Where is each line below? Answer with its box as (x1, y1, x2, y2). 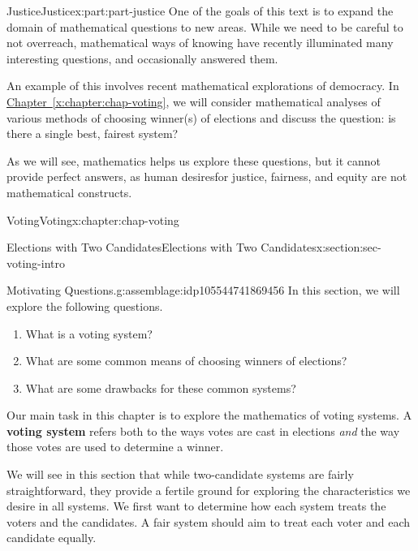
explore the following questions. (6, 297, 163, 314)
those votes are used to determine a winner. (6, 438, 224, 455)
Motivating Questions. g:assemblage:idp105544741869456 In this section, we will (6, 282, 400, 299)
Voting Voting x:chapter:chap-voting (6, 211, 179, 228)
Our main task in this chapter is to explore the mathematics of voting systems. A (6, 407, 412, 424)
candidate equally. (6, 529, 97, 546)
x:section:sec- (316, 239, 381, 256)
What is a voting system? (25, 325, 153, 342)
